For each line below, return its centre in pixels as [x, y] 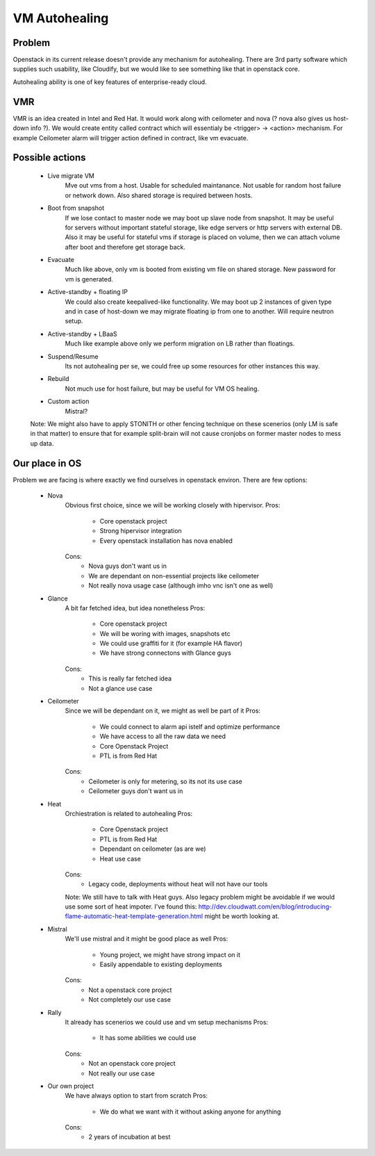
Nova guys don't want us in [127, 566]
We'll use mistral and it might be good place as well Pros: [147, 939]
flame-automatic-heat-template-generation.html [134, 916]
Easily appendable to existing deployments [161, 964]
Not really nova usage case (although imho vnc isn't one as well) [181, 586]
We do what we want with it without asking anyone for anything [190, 1112]
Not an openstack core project [132, 1064]
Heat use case [120, 858]
